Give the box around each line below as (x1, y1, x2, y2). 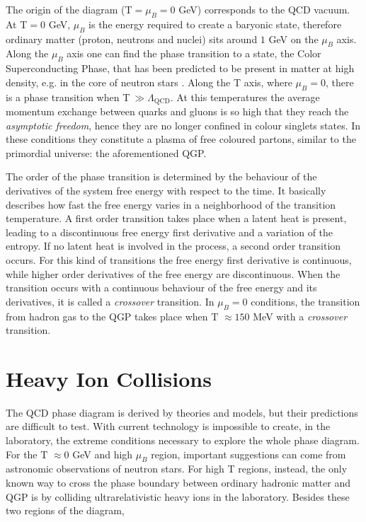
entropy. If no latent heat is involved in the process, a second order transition (6, 238, 341, 253)
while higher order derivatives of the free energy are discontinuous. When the (6, 266, 341, 281)
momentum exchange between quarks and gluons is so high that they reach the (6, 104, 349, 119)
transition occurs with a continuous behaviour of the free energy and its (6, 280, 317, 295)
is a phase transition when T (6, 89, 130, 104)
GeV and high (72, 446, 133, 461)
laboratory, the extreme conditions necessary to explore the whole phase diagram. (6, 433, 360, 448)
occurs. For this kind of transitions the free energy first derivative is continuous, (6, 252, 352, 267)
